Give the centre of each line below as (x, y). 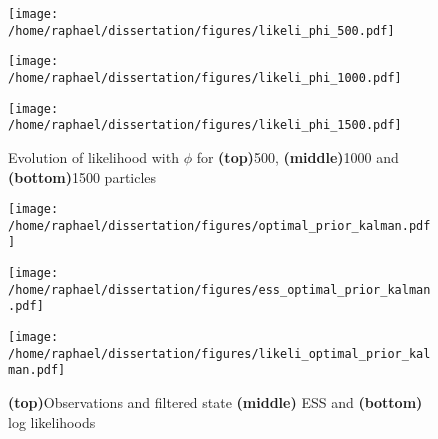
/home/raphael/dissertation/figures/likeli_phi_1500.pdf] (205, 125)
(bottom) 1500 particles (82, 176)
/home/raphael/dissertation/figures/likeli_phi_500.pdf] (201, 30)
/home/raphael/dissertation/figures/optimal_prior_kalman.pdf (219, 225)
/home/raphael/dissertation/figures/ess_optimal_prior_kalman (219, 289)
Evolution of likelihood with (93, 156)
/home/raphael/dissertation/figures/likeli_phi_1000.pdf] (205, 77)
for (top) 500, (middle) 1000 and (297, 156)
